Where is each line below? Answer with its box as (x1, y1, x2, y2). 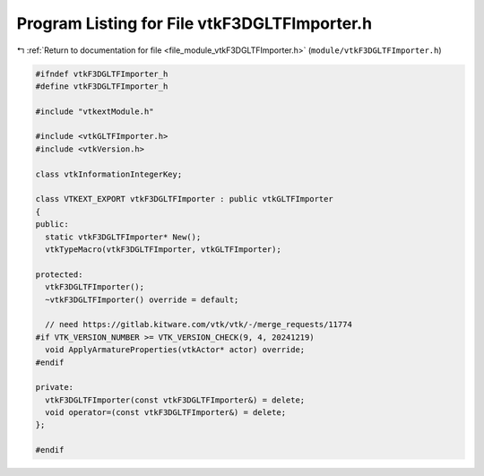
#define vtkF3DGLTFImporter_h (35, 81, 169, 91)
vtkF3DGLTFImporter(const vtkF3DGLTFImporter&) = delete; (45, 394, 306, 405)
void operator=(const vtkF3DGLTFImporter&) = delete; (45, 408, 287, 418)
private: (35, 382, 74, 393)
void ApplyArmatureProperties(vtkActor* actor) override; (45, 345, 306, 355)
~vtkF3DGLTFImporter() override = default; (45, 294, 239, 305)
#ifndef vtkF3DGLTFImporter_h (35, 68, 169, 79)
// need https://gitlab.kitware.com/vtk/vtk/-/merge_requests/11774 (45, 319, 353, 330)
